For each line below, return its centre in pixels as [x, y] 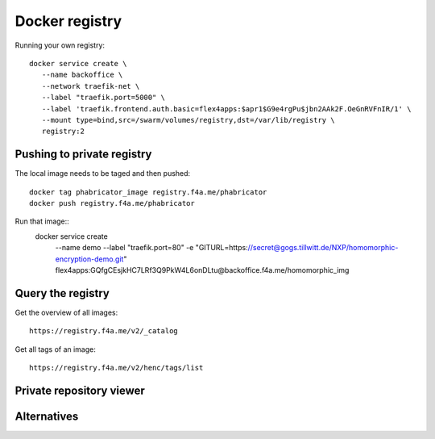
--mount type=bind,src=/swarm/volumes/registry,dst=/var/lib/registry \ [188, 120]
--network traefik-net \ [91, 86]
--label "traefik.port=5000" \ [103, 98]
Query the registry [62, 293]
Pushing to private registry [83, 155]
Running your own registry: [60, 45]
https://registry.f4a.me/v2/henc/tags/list [116, 368]
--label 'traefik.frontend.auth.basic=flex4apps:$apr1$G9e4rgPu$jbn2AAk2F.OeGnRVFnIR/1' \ [226, 109]
